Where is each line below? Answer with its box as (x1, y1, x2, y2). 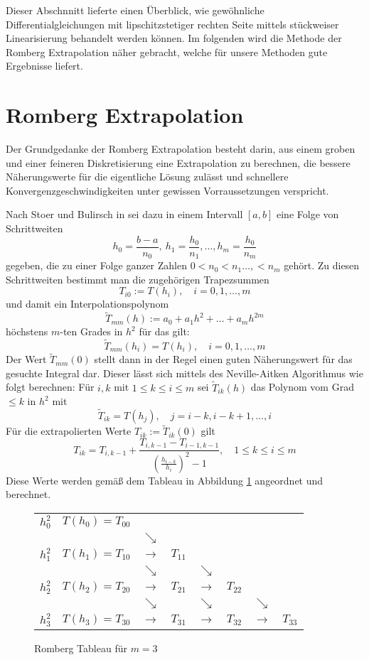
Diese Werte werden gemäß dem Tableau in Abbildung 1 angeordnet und (6, 472, 323, 487)
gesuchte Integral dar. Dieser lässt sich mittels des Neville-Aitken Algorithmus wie (6, 365, 363, 380)
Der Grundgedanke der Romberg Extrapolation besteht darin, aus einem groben (6, 141, 355, 156)
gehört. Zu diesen (284, 258, 360, 273)
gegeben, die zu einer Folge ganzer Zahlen (6, 258, 187, 273)
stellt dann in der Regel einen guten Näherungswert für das (94, 352, 353, 367)
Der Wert (6, 352, 47, 367)
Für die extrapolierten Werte (6, 423, 132, 438)
